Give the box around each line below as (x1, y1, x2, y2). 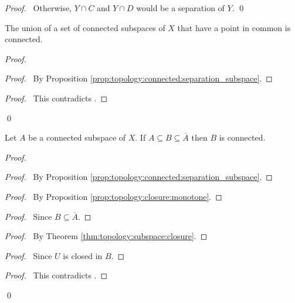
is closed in (63, 249, 103, 261)
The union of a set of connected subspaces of (5, 21, 165, 33)
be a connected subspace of (28, 131, 126, 144)
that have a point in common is (177, 21, 291, 33)
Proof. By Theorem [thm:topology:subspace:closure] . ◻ (5, 230, 208, 242)
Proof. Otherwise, (5, 2, 72, 13)
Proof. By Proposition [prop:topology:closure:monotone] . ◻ (5, 190, 222, 202)
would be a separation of (136, 2, 225, 13)
